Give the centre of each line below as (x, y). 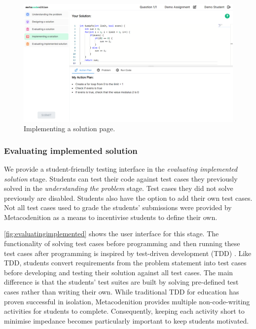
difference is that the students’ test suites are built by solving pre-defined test (121, 282)
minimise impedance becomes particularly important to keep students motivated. (127, 320)
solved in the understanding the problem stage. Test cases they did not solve (119, 188)
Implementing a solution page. (70, 128)
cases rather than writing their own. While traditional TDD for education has (122, 292)
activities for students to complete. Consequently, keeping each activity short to (124, 311)
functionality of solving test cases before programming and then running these (122, 243)
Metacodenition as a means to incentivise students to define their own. (111, 217)
